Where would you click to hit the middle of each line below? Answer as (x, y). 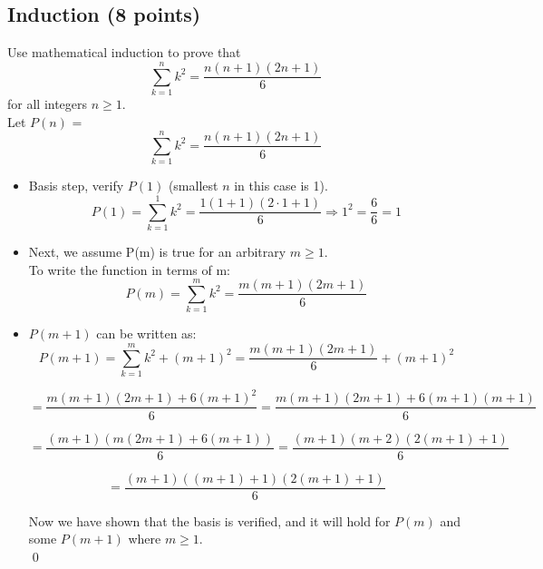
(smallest (193, 186)
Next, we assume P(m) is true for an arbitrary (157, 251)
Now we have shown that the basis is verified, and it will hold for (209, 520)
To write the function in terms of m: (130, 269)
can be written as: (146, 334)
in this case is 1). (281, 186)
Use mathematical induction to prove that (124, 52)
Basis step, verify (76, 186)
